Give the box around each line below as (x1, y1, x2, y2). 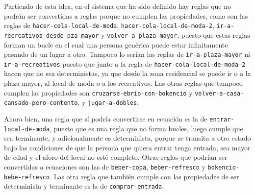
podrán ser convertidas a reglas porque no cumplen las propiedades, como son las (4, 10, 248, 21)
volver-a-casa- (195, 90, 244, 97)
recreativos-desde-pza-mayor (4, 32, 99, 39)
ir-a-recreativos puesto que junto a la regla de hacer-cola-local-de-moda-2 (4, 58, 246, 69)
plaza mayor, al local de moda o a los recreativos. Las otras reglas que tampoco (4, 78, 243, 88)
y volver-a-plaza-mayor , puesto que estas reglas (101, 29, 250, 40)
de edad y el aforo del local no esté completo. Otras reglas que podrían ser (4, 152, 228, 162)
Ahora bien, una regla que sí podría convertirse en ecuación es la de (4, 113, 207, 123)
